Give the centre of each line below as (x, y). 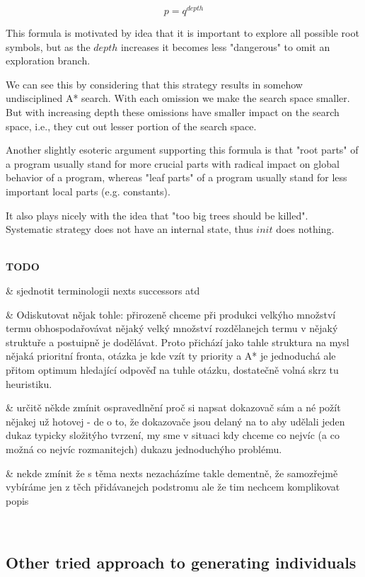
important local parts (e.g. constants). (88, 192)
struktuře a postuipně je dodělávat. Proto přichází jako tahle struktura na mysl (178, 342)
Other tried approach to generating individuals (181, 562)
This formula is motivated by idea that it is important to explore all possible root (182, 33)
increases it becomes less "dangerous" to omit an (225, 46)
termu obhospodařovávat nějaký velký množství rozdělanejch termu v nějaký (172, 328)
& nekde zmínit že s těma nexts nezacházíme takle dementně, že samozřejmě (172, 473)
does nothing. (305, 229)
